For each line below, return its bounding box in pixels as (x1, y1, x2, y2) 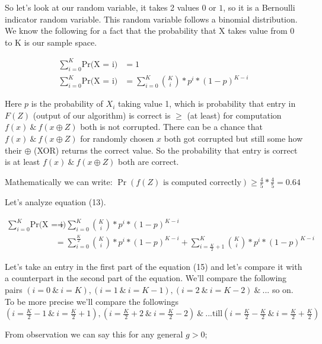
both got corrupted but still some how (164, 132, 303, 145)
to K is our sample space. (5, 36, 97, 48)
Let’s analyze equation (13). (5, 196, 106, 208)
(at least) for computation (187, 109, 282, 121)
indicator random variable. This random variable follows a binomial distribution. (5, 12, 298, 25)
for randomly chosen (80, 132, 154, 145)
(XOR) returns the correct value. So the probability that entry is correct (34, 144, 298, 156)
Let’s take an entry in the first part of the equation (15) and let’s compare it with (5, 260, 302, 272)
